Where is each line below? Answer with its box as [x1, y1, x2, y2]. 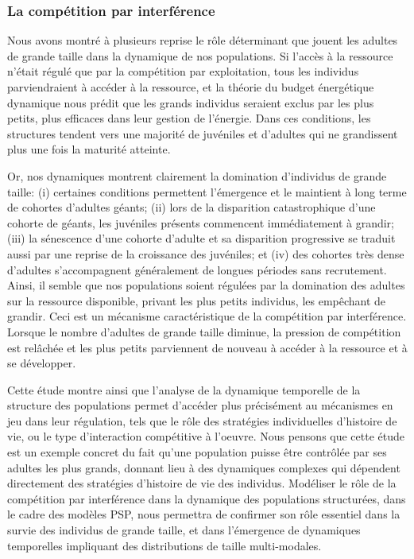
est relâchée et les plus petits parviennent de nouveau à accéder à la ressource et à [7, 339, 408, 355]
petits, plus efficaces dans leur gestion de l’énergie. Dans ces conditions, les [7, 110, 371, 126]
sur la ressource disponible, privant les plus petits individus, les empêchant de [7, 292, 386, 309]
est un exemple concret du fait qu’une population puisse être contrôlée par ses [7, 444, 387, 460]
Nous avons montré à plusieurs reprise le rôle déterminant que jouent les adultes [7, 32, 398, 49]
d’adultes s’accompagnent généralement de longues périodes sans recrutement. [7, 261, 387, 278]
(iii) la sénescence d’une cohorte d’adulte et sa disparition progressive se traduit [7, 230, 396, 247]
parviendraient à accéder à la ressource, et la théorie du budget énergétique [7, 79, 374, 95]
